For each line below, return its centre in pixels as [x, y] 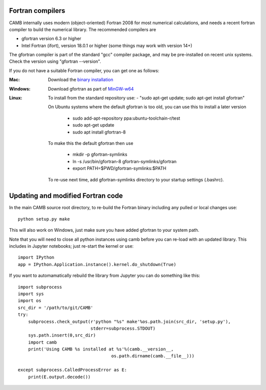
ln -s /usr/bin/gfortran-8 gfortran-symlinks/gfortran [125, 161]
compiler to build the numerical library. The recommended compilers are [83, 29]
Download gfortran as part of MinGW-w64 [91, 88]
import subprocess [40, 287]
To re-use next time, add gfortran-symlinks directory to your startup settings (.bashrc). [136, 179]
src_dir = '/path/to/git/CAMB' [56, 307]
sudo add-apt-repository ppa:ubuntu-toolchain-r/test [126, 118]
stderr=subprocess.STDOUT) [123, 328]
